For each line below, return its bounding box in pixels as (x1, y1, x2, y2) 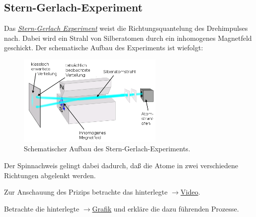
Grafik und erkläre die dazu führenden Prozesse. (92, 203, 239, 214)
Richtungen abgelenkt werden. (4, 170, 96, 180)
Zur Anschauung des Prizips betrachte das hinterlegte (4, 187, 168, 197)
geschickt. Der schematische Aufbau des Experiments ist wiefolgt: (4, 42, 203, 53)
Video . (180, 187, 200, 197)
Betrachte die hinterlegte (4, 203, 80, 214)
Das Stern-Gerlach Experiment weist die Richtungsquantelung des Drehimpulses (4, 23, 248, 33)
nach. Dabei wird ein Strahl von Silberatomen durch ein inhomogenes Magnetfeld (4, 32, 252, 43)
